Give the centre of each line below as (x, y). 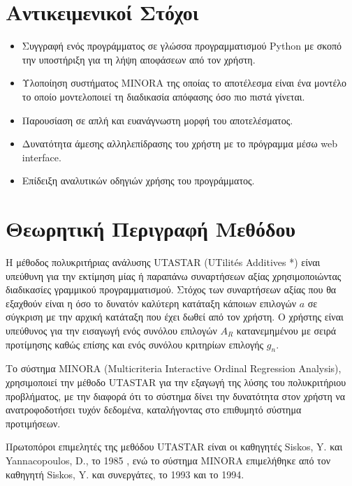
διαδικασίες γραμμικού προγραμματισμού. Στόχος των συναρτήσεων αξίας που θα (171, 289)
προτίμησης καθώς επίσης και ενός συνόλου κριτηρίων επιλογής (135, 344)
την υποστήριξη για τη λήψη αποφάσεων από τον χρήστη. (139, 59)
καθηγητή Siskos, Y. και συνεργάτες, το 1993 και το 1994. (125, 474)
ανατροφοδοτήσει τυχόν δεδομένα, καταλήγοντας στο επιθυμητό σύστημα (154, 410)
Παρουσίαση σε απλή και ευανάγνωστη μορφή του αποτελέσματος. (157, 120)
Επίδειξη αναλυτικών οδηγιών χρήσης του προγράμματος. (138, 181)
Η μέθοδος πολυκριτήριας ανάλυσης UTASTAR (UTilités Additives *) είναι (163, 262)
